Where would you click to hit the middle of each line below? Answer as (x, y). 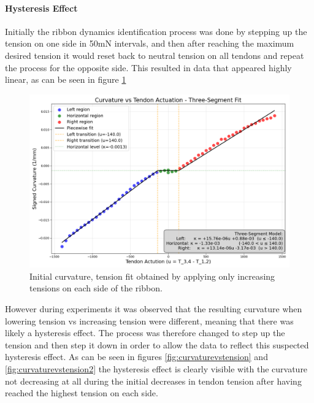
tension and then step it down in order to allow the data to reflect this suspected (157, 344)
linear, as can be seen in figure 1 (66, 79)
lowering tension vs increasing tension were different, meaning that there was (149, 320)
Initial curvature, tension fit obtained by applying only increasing (152, 276)
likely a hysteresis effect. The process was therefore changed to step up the (145, 333)
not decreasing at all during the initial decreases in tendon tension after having (153, 381)
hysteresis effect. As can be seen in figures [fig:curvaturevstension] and (136, 357)
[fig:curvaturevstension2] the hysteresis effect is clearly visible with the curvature (156, 368)
